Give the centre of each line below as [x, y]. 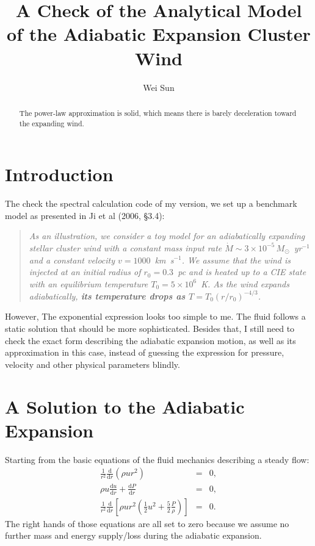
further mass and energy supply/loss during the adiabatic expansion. [133, 535]
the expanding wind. [52, 123]
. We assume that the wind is [236, 260]
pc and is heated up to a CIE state [242, 272]
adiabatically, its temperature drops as [107, 296]
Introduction [59, 174]
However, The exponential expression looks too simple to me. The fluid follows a [155, 316]
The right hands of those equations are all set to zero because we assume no [147, 523]
